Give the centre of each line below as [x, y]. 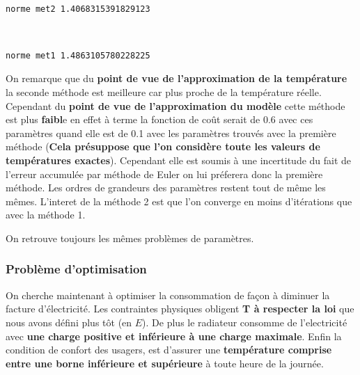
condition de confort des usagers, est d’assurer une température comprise [169, 350]
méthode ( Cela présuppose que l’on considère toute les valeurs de [163, 146]
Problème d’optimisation [76, 269]
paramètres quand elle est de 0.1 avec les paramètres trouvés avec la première [171, 133]
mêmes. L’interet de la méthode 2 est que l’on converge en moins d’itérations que [179, 201]
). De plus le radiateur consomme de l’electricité [245, 322]
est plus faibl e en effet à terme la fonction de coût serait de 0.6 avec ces [159, 119]
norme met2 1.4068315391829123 [78, 9]
